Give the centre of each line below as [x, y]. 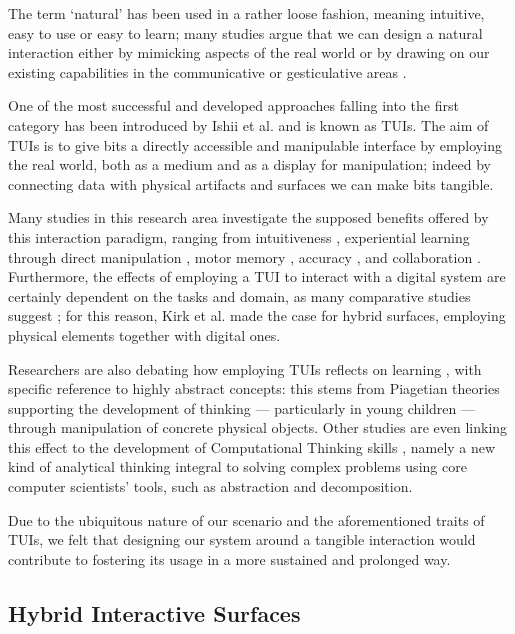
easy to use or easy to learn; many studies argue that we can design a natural [245, 32]
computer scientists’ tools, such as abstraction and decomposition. [210, 486]
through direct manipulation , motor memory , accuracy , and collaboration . [244, 256]
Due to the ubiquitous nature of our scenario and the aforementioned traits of [246, 519]
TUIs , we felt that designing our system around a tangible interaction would [242, 539]
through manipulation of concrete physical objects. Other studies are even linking [258, 427]
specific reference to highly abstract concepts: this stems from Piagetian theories [254, 388]
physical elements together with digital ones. [144, 334]
